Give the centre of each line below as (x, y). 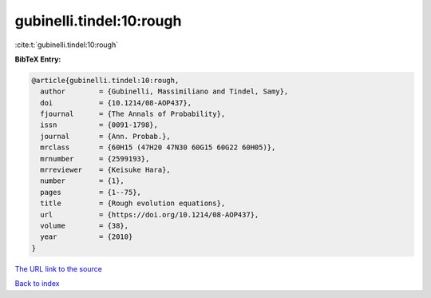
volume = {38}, (85, 226)
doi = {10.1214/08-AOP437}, (116, 103)
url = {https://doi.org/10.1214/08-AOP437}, (150, 215)
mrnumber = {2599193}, (95, 159)
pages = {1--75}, (91, 192)
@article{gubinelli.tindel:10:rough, (105, 80)
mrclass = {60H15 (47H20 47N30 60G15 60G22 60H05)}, (158, 147)
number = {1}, (83, 181)
